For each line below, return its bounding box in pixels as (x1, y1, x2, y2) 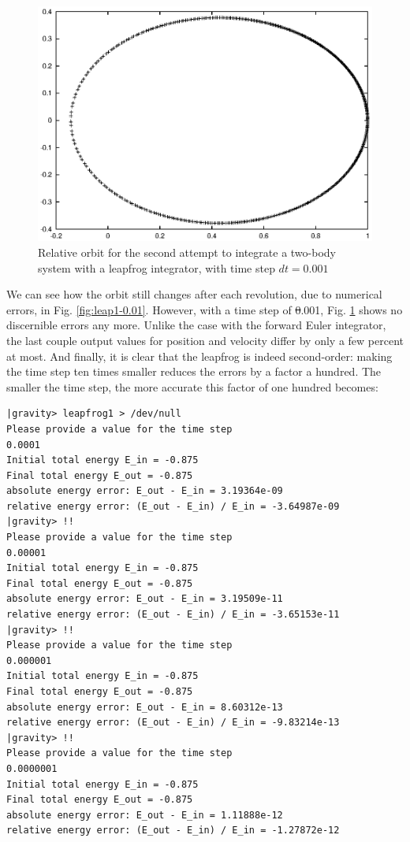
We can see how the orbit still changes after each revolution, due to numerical (6, 286, 382, 302)
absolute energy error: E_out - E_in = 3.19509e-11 (6, 593, 283, 605)
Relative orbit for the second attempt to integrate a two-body (38, 243, 336, 260)
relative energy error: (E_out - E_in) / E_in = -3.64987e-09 (6, 500, 340, 512)
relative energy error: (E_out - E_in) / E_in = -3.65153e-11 (6, 609, 340, 621)
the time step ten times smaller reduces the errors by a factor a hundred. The (6, 363, 382, 380)
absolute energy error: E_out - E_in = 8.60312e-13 (6, 701, 283, 713)
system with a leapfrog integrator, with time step (38, 259, 275, 276)
